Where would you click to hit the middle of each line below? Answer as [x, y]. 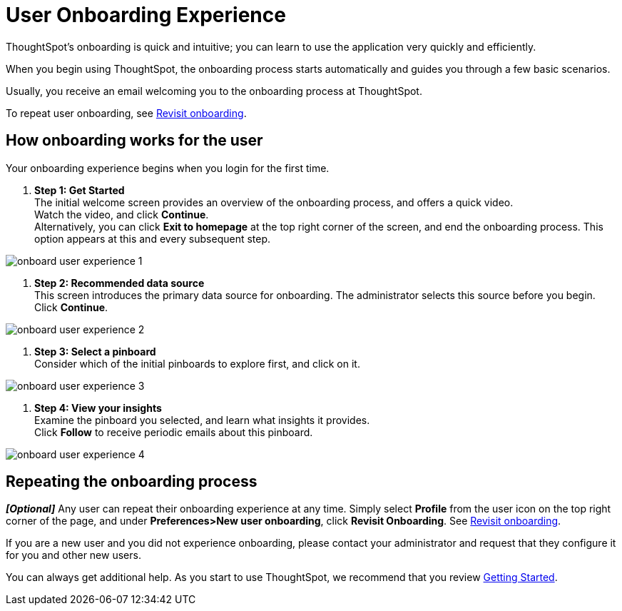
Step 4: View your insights [98, 408]
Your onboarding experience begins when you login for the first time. [168, 168]
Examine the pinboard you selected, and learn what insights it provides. [202, 420]
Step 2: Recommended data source [119, 283]
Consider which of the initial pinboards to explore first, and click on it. [197, 363]
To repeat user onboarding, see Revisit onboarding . [126, 113]
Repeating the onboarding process [132, 482]
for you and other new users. [73, 555]
